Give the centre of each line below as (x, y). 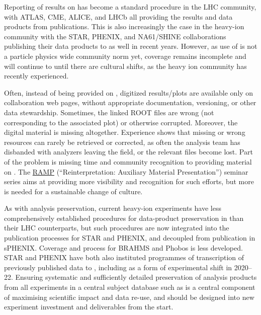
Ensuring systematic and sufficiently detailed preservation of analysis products (136, 277)
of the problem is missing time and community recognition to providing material (128, 161)
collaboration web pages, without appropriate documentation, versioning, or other (130, 102)
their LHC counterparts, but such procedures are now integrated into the (117, 228)
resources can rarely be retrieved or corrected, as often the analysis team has (122, 142)
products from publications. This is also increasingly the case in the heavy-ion (124, 26)
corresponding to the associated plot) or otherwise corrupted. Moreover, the (121, 122)
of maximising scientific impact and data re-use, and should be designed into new (129, 297)
